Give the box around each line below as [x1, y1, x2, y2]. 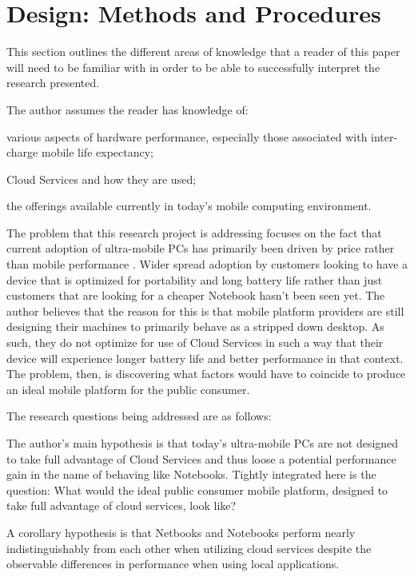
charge [6, 144, 38, 161]
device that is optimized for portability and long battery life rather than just [6, 271, 383, 288]
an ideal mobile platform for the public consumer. [6, 380, 250, 397]
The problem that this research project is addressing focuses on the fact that [6, 224, 382, 241]
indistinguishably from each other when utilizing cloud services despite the [6, 539, 372, 556]
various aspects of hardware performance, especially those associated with [6, 128, 368, 145]
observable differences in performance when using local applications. [6, 555, 340, 572]
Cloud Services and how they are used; [6, 170, 197, 187]
